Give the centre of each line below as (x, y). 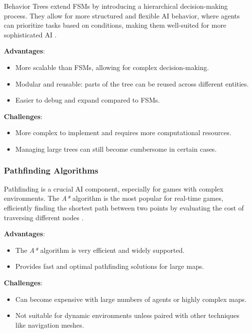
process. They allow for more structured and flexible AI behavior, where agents (122, 15)
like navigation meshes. (50, 324)
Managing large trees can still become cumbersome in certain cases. (116, 149)
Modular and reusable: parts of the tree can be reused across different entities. (132, 83)
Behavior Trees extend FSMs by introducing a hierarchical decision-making (116, 6)
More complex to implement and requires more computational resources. (123, 132)
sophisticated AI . (30, 34)
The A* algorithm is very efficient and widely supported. (100, 250)
